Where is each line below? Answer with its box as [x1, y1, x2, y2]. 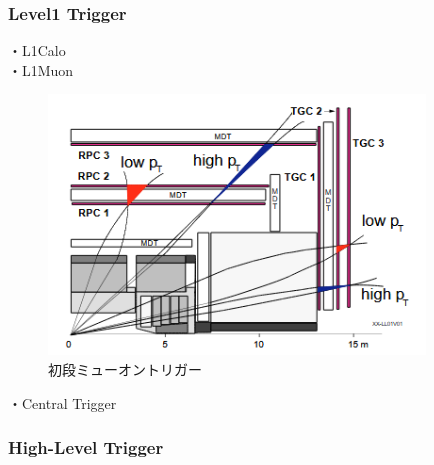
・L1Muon [8, 59, 74, 80]
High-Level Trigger [8, 435, 164, 460]
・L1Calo [8, 40, 66, 61]
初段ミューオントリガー [48, 359, 202, 380]
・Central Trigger [8, 392, 117, 413]
